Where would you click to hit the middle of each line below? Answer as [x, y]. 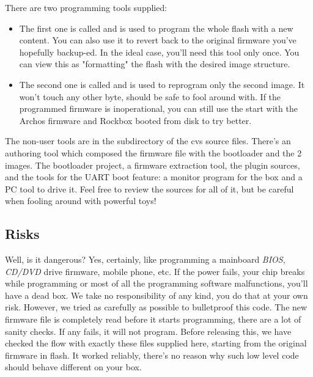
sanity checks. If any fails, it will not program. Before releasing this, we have [148, 331]
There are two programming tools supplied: [86, 7]
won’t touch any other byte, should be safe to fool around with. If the [150, 96]
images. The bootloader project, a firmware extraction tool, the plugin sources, [153, 165]
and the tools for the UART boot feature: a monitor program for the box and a [154, 177]
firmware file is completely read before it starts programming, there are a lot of [153, 319]
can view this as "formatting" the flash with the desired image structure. [155, 64]
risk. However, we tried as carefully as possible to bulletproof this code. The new [156, 307]
